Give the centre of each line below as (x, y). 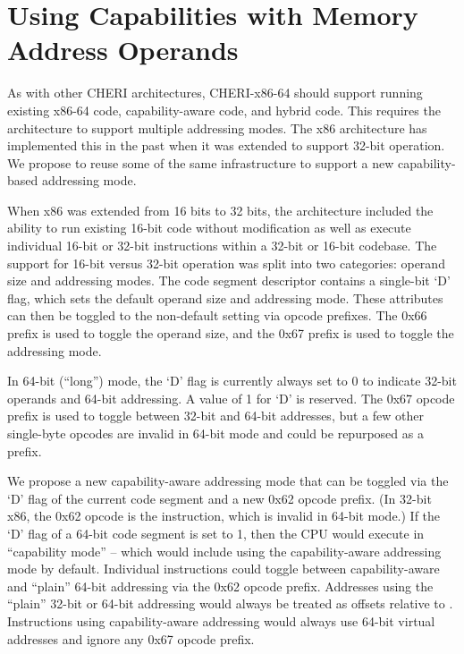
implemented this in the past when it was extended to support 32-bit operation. (226, 145)
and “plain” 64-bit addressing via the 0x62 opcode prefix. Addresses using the (220, 586)
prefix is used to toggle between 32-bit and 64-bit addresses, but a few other (215, 416)
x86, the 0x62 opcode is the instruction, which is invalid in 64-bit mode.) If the (224, 516)
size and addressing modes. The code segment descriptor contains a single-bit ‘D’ (229, 280)
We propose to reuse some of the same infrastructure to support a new (201, 162)
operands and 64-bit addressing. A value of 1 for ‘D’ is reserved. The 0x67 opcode (231, 398)
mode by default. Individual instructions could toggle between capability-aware (224, 569)
